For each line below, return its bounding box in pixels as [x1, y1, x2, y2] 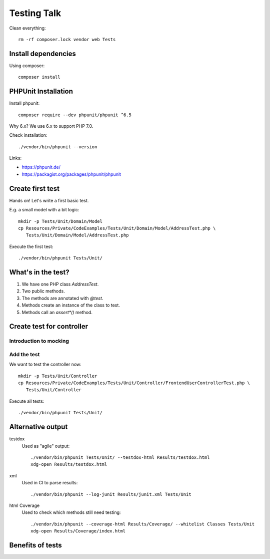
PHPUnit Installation [9, 87, 73, 96]
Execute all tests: [9, 398, 44, 404]
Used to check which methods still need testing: [21, 509, 121, 515]
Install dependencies [9, 49, 76, 58]
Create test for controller [9, 322, 88, 331]
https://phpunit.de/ [21, 164, 61, 170]
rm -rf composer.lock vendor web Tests [18, 37, 116, 42]
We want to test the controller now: [9, 361, 82, 368]
